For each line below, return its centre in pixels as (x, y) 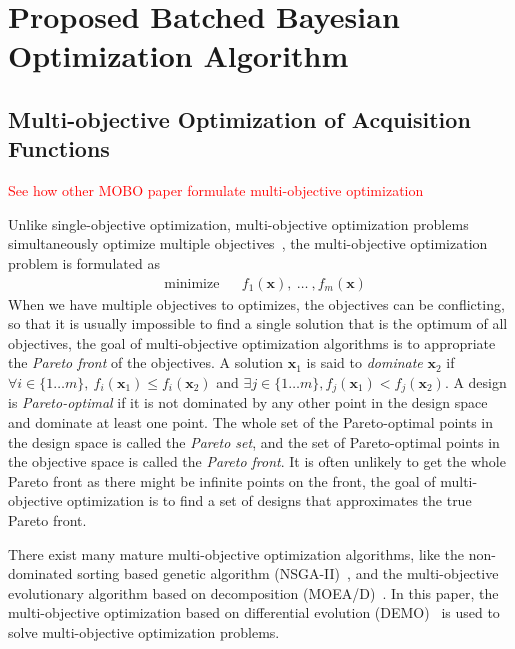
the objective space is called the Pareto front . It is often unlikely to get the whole (257, 461)
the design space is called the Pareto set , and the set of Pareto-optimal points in (254, 441)
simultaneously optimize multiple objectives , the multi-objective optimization (248, 243)
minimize (192, 283)
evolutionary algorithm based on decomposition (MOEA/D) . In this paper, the (253, 592)
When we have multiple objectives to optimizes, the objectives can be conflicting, (256, 303)
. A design (475, 381)
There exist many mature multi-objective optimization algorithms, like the (236, 553)
